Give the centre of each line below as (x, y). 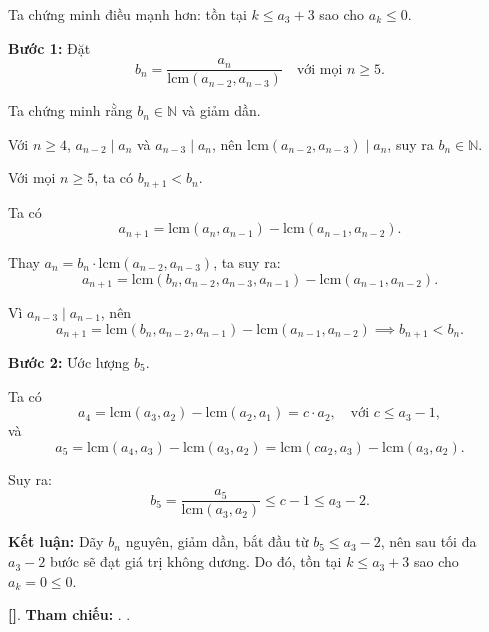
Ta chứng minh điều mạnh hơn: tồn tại (127, 14)
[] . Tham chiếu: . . (69, 614)
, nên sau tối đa (428, 541)
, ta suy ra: (247, 261)
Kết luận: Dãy (56, 541)
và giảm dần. (221, 110)
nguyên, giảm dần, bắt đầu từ (217, 541)
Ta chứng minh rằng (70, 110)
